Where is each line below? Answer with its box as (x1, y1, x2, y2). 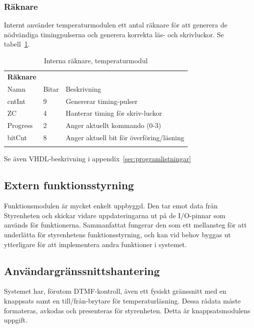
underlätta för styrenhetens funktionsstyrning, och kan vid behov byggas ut (4, 229, 231, 239)
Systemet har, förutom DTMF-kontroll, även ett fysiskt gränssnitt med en (4, 286, 227, 296)
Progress (7, 120, 33, 130)
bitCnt (7, 132, 27, 143)
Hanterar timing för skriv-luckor (65, 108, 162, 118)
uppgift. (4, 315, 27, 325)
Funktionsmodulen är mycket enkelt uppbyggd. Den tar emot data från (4, 201, 218, 211)
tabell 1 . (4, 39, 30, 49)
